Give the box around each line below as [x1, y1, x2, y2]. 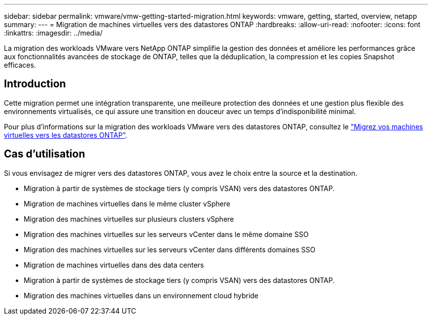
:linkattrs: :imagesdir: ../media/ [4, 29, 103, 37]
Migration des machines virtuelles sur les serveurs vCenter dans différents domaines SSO [24, 245, 316, 254]
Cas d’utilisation [4, 148, 85, 160]
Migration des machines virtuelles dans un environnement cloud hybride [24, 291, 259, 300]
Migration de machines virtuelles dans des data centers [24, 260, 204, 269]
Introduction [4, 78, 66, 90]
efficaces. [4, 61, 36, 69]
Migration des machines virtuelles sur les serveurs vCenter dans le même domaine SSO [24, 230, 309, 239]
